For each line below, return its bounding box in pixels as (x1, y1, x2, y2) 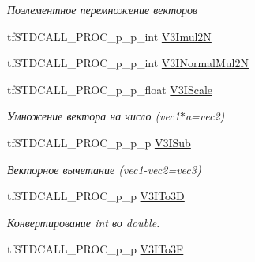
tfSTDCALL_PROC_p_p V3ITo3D (7, 188, 185, 204)
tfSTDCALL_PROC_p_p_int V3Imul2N (7, 28, 212, 44)
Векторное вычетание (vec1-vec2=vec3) (7, 161, 201, 177)
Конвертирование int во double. (7, 214, 160, 230)
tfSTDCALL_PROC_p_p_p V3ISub (7, 134, 191, 150)
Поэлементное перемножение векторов (7, 2, 198, 17)
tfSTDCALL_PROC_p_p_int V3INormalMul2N (7, 55, 249, 71)
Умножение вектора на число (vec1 (7, 108, 180, 124)
